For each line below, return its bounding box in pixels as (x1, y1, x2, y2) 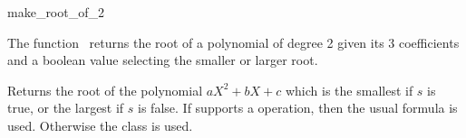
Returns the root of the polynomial (7, 80, 203, 99)
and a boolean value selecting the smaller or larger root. (7, 51, 318, 69)
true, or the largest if (7, 98, 124, 117)
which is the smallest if (285, 80, 413, 99)
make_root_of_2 (7, 3, 104, 21)
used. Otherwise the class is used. (7, 115, 193, 134)
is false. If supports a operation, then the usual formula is (138, 98, 458, 117)
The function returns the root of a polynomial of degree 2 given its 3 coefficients (7, 32, 460, 51)
